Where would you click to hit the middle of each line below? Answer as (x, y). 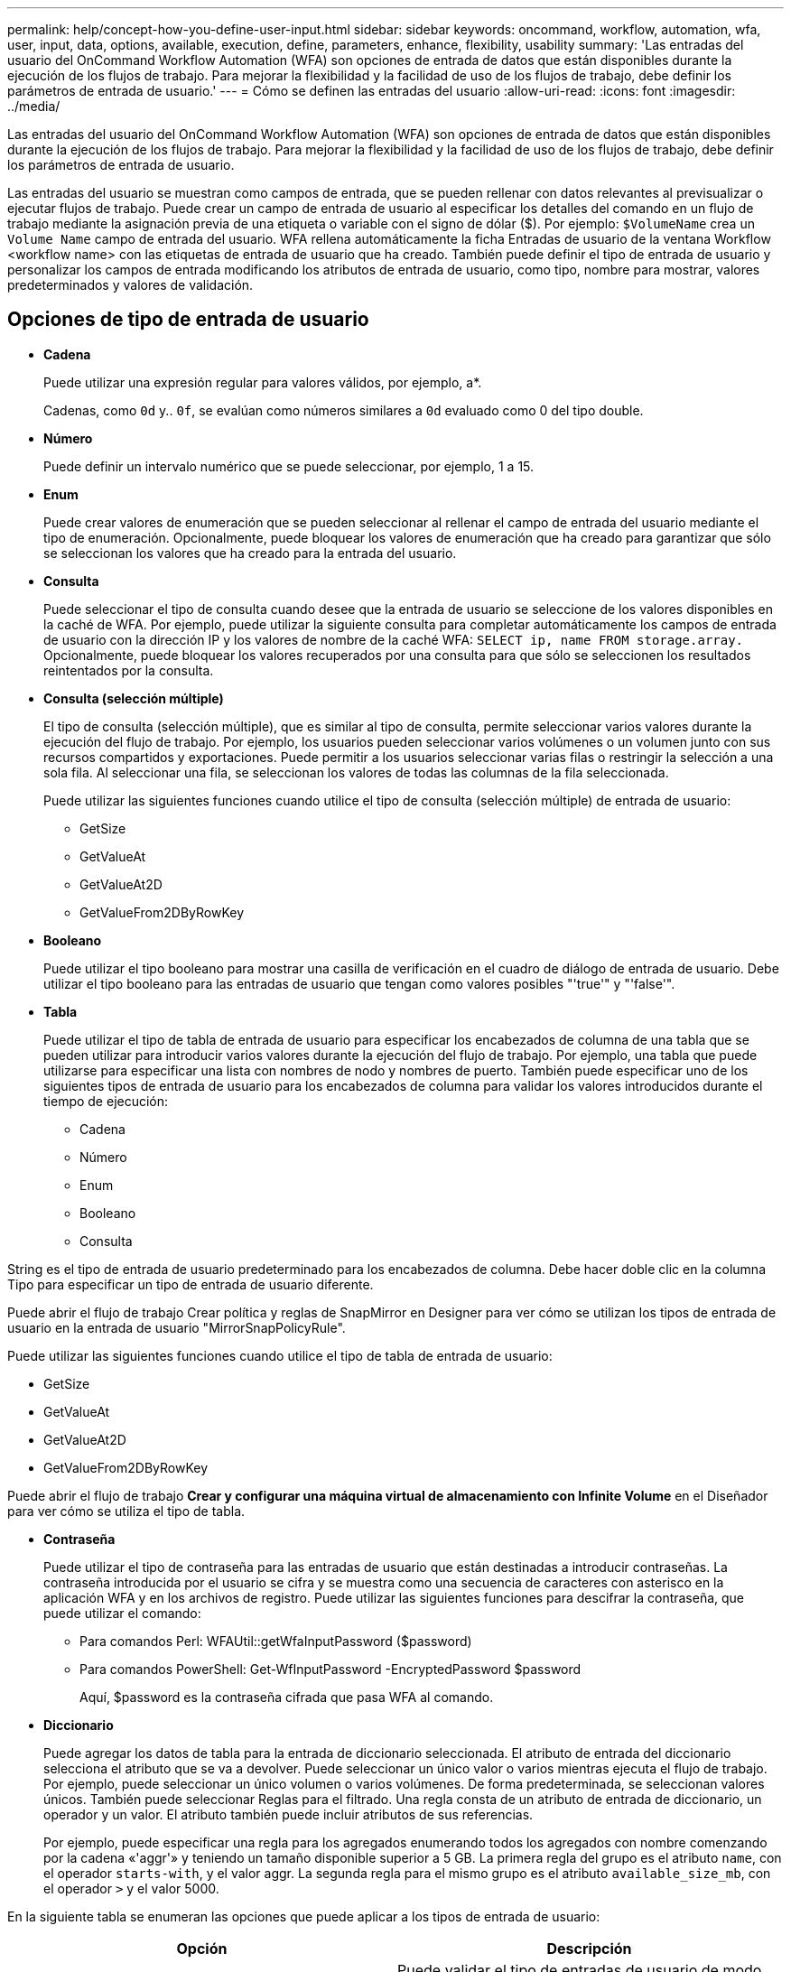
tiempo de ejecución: (106, 1101)
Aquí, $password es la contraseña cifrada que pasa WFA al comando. (287, 1697)
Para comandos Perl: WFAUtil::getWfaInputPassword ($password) (276, 1641)
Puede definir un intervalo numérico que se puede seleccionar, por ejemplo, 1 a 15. (289, 466)
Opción (202, 1948)
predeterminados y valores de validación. (130, 285)
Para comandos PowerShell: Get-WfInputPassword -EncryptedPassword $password (330, 1669)
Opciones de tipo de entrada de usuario (188, 320)
